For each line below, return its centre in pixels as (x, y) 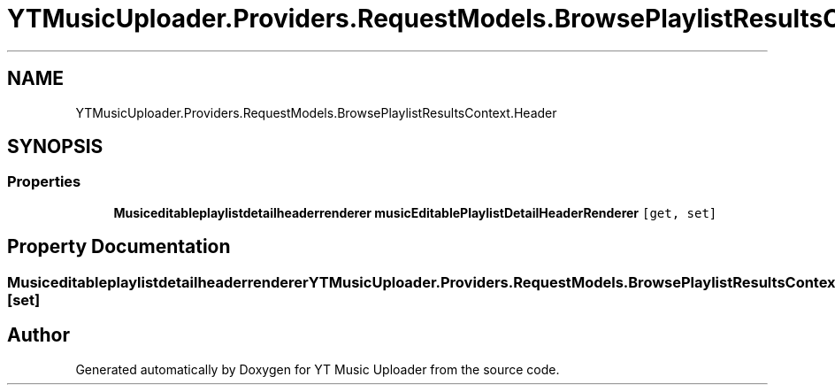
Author (38, 335)
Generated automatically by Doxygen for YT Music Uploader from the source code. (318, 369)
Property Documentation (119, 247)
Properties (44, 182)
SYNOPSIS (55, 147)
